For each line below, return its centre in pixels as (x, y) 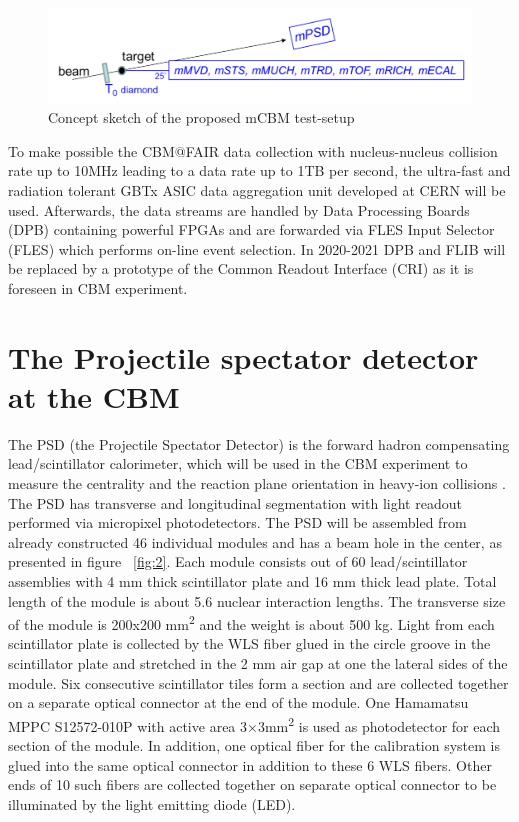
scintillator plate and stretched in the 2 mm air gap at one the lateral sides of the (258, 663)
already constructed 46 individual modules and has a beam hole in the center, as (255, 541)
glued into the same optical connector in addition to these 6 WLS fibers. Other (250, 764)
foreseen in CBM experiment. (98, 287)
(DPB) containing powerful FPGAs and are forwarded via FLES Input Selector (251, 229)
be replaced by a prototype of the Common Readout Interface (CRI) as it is (241, 268)
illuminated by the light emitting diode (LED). (152, 803)
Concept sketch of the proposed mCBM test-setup (201, 117)
